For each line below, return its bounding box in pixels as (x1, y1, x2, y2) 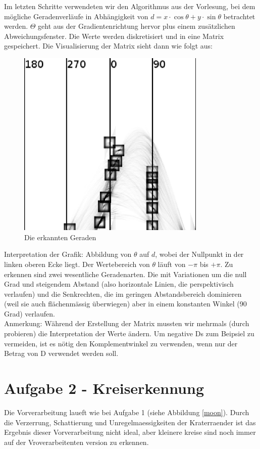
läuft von (158, 258, 186, 269)
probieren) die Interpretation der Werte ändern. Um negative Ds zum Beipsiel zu (4, 328, 254, 339)
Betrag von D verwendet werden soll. (4, 348, 119, 358)
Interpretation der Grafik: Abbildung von (4, 249, 132, 259)
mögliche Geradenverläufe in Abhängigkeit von (4, 11, 148, 21)
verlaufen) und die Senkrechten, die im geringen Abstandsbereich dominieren (4, 288, 242, 299)
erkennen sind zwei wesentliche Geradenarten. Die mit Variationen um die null (4, 268, 247, 279)
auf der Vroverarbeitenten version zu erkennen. (4, 436, 149, 447)
